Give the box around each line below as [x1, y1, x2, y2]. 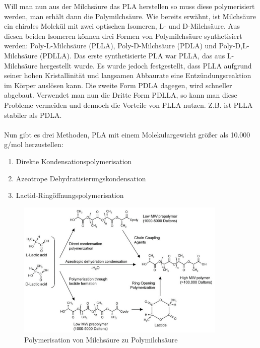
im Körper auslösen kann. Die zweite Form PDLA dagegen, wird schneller [4, 80, 232, 90]
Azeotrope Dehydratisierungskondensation [16, 173, 146, 183]
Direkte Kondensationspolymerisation [16, 156, 132, 166]
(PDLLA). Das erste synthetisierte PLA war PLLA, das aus [39, 50, 225, 60]
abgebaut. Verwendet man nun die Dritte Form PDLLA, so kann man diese [4, 90, 237, 100]
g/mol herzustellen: [4, 139, 63, 150]
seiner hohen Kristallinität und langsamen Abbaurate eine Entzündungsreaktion [4, 70, 251, 81]
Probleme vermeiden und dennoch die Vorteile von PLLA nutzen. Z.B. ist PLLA [4, 99, 253, 110]
